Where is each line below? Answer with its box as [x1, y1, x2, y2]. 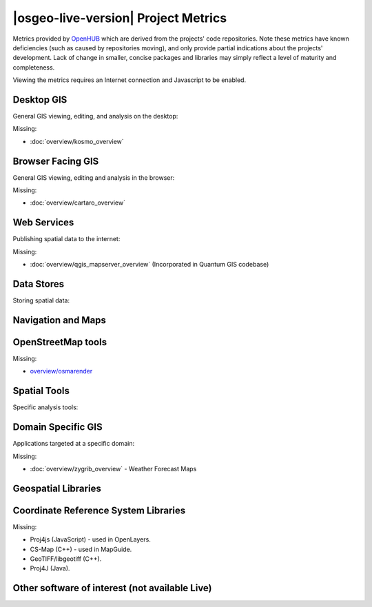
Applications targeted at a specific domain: [12, 440, 134, 448]
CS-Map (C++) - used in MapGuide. [30, 545, 132, 553]
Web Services [12, 217, 74, 229]
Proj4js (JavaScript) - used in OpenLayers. [30, 535, 151, 544]
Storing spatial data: [12, 296, 70, 305]
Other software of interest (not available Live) [12, 582, 213, 594]
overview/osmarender [30, 367, 93, 375]
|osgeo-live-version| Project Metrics [12, 10, 227, 25]
